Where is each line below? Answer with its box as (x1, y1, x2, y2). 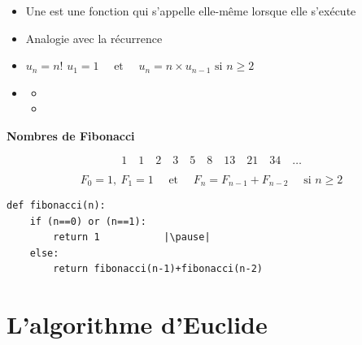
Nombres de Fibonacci (7, 127, 135, 144)
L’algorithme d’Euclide (7, 308, 268, 341)
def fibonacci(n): (7, 200, 106, 212)
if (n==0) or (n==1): (29, 215, 146, 227)
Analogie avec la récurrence (25, 29, 163, 46)
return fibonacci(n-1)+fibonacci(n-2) (53, 263, 263, 275)
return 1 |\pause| (53, 231, 211, 244)
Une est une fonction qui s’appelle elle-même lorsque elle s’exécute (25, 2, 356, 19)
